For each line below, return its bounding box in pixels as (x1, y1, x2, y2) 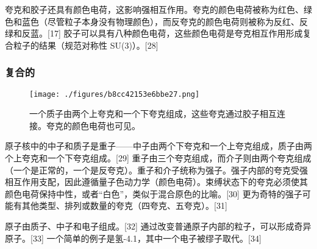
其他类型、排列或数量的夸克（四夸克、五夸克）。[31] (21, 199, 227, 212)
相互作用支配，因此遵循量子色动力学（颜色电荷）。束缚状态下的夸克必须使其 (5, 175, 308, 188)
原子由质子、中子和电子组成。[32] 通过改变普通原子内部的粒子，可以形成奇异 (5, 220, 312, 232)
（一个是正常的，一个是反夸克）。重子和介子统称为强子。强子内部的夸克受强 (5, 163, 308, 176)
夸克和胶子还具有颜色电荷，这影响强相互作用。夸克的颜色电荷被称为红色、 (5, 3, 304, 15)
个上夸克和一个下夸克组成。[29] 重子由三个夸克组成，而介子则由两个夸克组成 (5, 152, 312, 164)
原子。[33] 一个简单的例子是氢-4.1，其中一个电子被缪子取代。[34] (5, 231, 262, 244)
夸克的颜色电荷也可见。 (46, 119, 140, 132)
